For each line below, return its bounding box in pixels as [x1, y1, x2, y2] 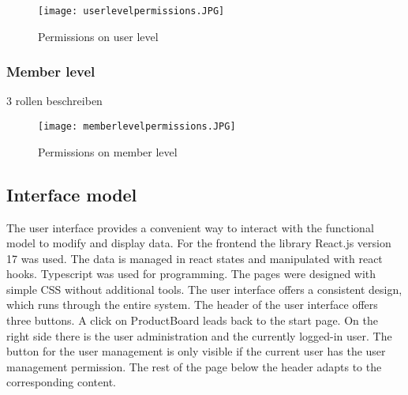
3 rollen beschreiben [6, 92, 103, 109]
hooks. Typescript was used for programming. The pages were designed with [6, 265, 376, 282]
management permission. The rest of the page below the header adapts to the [6, 358, 382, 374]
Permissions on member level [38, 143, 178, 160]
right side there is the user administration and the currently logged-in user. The [6, 327, 392, 344]
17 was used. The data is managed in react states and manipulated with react [6, 250, 383, 266]
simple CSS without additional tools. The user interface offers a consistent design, [6, 280, 402, 297]
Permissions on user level [38, 28, 159, 44]
